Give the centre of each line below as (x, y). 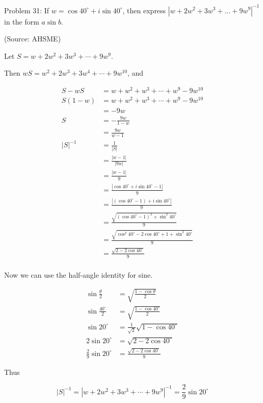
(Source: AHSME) (33, 39)
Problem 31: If (27, 10)
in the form (22, 21)
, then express (144, 10)
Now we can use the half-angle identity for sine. (78, 274)
